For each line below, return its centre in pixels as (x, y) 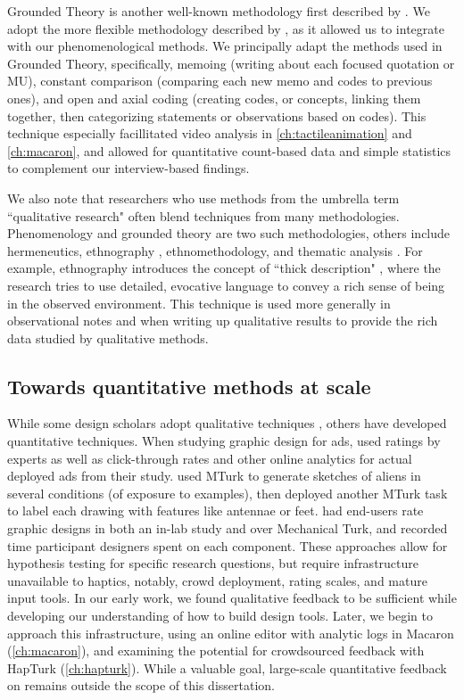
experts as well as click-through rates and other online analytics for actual (210, 458)
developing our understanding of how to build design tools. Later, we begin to (220, 616)
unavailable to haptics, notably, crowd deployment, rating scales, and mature (217, 580)
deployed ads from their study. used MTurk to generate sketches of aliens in (214, 476)
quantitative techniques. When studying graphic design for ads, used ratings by (224, 441)
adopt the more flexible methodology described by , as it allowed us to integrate (226, 28)
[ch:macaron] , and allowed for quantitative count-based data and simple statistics (229, 150)
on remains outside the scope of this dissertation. (141, 685)
